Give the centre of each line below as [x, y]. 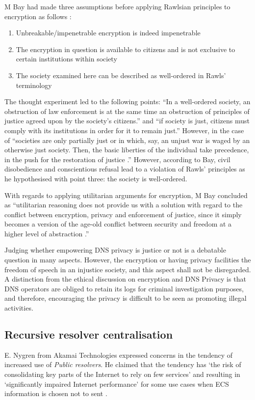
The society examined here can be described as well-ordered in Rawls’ [121, 75]
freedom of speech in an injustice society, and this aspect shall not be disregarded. [128, 269]
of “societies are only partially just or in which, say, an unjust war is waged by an [127, 140]
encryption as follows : [38, 16]
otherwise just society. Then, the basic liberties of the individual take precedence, [127, 150]
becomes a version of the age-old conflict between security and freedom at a [118, 224]
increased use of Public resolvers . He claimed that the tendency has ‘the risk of [123, 364]
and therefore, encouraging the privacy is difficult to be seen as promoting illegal [126, 298]
